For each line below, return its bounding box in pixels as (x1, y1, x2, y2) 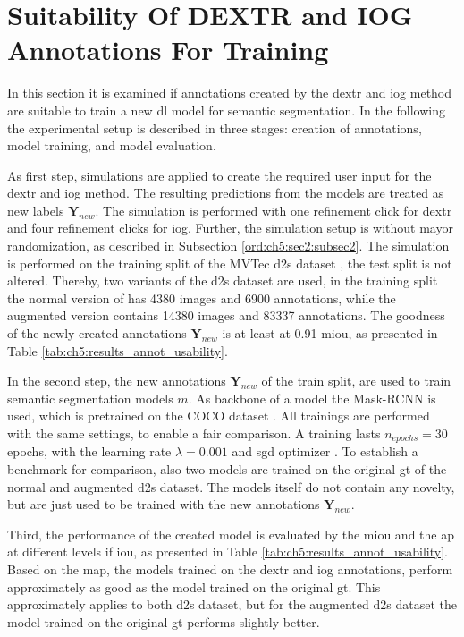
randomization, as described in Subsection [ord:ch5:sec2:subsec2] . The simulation (7, 236, 450, 255)
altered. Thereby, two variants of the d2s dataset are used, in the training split (7, 271, 438, 290)
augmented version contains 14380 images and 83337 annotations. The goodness (7, 306, 445, 325)
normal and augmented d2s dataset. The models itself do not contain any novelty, (7, 477, 455, 496)
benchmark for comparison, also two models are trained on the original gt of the (7, 460, 447, 479)
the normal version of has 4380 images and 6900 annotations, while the (7, 288, 396, 307)
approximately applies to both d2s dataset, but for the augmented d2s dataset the (7, 595, 457, 614)
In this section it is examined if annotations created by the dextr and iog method (7, 83, 452, 102)
